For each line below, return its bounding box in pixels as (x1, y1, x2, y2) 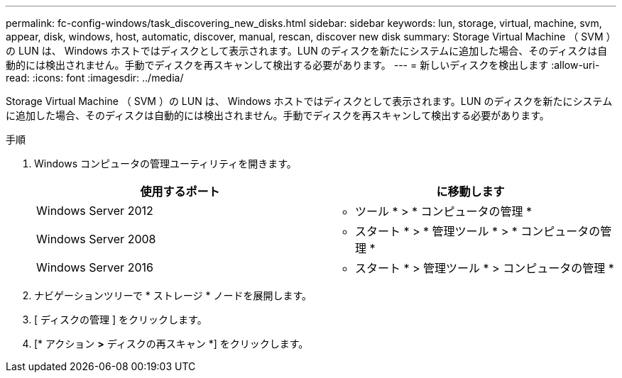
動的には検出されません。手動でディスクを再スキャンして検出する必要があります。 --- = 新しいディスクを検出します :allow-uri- (6, 59, 600, 71)
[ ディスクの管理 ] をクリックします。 (34, 313, 207, 326)
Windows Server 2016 (36, 260, 153, 274)
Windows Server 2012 (36, 204, 153, 218)
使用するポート (140, 184, 220, 199)
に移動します (436, 184, 505, 199)
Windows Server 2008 (36, 232, 156, 246)
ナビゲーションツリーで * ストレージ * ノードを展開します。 (34, 289, 312, 301)
